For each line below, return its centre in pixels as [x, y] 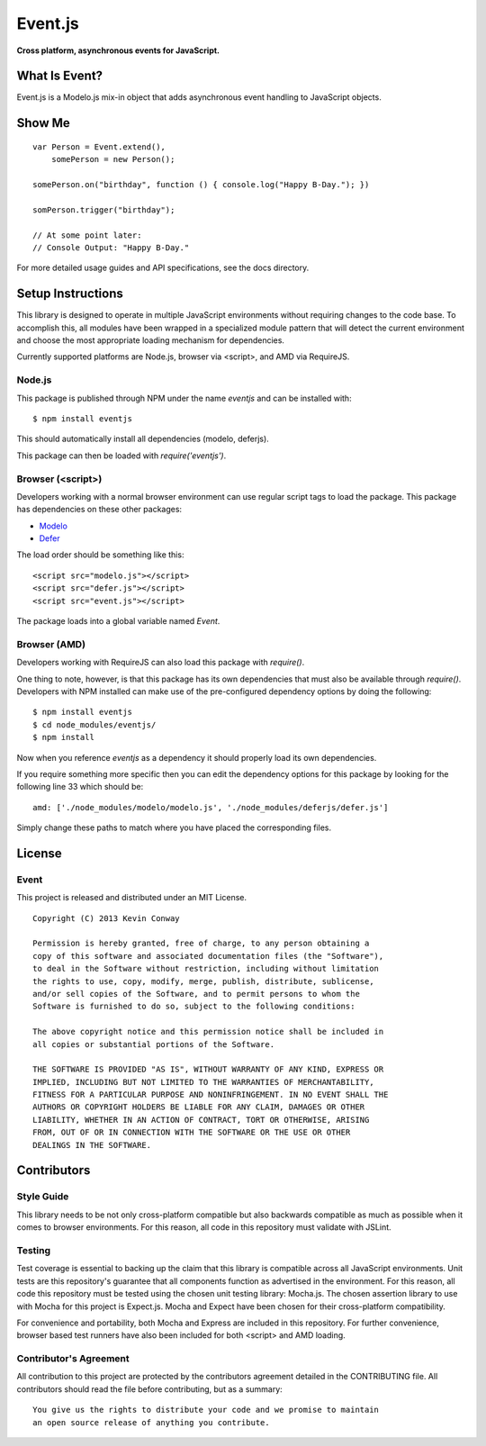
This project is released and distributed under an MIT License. [132, 898]
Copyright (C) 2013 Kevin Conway [106, 918]
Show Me [44, 123]
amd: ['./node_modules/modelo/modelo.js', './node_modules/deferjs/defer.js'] [211, 807]
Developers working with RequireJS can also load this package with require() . [161, 663]
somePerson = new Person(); [113, 159]
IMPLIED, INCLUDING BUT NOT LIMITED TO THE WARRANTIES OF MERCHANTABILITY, [203, 1082]
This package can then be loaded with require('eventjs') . [121, 456]
